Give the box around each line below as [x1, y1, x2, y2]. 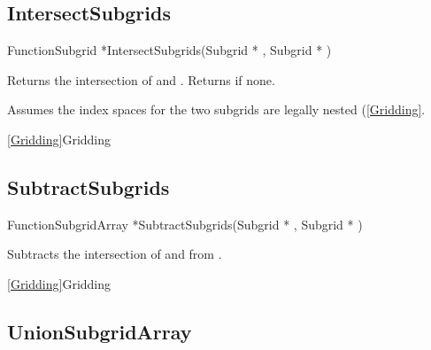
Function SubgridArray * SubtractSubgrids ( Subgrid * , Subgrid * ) [7, 214, 363, 233]
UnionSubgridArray [7, 317, 192, 345]
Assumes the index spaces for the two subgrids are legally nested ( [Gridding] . [7, 100, 426, 119]
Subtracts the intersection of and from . [7, 245, 222, 263]
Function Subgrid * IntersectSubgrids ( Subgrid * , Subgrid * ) [7, 41, 332, 59]
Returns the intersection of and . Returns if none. [7, 70, 275, 89]
